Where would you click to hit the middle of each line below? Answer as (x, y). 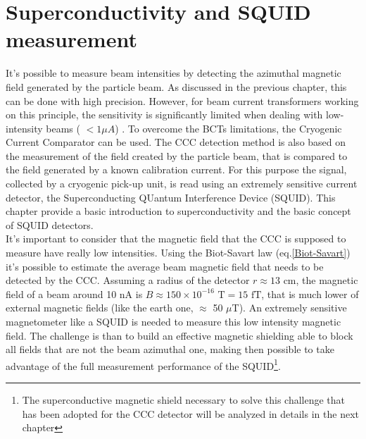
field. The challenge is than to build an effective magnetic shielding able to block (179, 335)
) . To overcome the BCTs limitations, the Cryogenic (228, 128)
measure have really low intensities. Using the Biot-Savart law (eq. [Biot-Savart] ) (178, 253)
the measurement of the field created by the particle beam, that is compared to (177, 155)
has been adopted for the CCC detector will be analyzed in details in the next (190, 413)
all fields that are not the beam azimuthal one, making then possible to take (170, 349)
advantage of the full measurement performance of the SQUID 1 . (143, 364)
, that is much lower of (310, 293)
